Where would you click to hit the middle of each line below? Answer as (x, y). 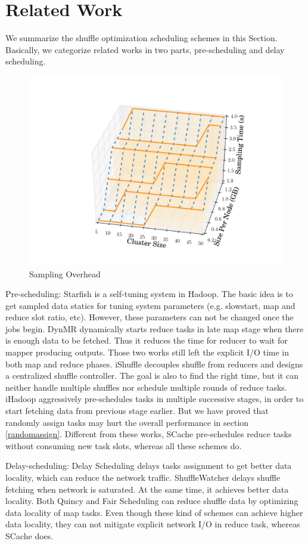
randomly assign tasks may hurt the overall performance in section (127, 422)
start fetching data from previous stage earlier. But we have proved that (137, 411)
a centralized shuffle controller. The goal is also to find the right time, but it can (152, 375)
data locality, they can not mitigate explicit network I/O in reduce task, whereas (153, 524)
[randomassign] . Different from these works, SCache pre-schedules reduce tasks (149, 434)
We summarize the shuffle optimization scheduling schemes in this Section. (141, 38)
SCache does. (29, 535)
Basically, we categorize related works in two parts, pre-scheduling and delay (145, 49)
